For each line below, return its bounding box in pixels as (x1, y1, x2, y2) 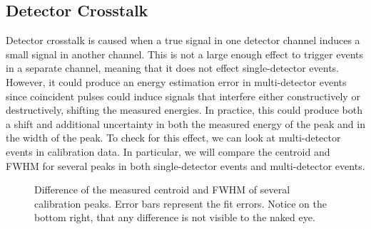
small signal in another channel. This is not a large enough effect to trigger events (6, 46, 364, 61)
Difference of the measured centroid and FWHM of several (34, 182, 290, 197)
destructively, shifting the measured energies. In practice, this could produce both (6, 102, 362, 117)
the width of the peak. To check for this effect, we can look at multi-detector (6, 130, 341, 145)
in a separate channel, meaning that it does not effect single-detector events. (6, 60, 339, 75)
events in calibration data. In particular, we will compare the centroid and (6, 144, 330, 159)
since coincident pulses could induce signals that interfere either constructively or (6, 88, 360, 103)
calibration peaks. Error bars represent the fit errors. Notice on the (34, 196, 327, 211)
